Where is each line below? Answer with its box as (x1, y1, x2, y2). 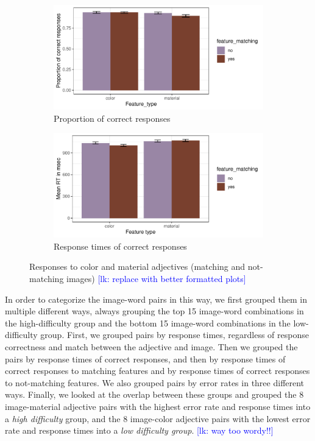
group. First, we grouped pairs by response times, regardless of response (40, 328, 309, 341)
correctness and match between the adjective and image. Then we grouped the (5, 340, 298, 353)
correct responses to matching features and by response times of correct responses (5, 364, 310, 377)
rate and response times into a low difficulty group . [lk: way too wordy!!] (5, 424, 274, 437)
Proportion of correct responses (54, 111, 171, 124)
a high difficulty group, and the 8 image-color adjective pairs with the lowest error (5, 412, 311, 425)
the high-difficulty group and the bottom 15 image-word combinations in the (5, 316, 291, 329)
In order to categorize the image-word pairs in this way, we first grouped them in (5, 292, 307, 305)
